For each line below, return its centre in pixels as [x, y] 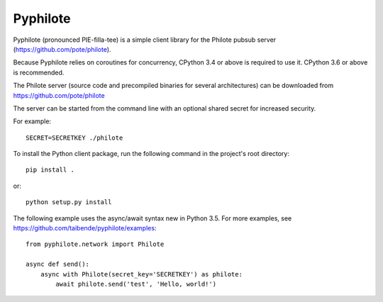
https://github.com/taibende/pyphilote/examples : [85, 228]
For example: [32, 121]
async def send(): [58, 264]
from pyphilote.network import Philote [95, 244]
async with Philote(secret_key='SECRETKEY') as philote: [141, 274]
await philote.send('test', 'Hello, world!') [136, 284]
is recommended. [39, 72]
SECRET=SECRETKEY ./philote [74, 138]
